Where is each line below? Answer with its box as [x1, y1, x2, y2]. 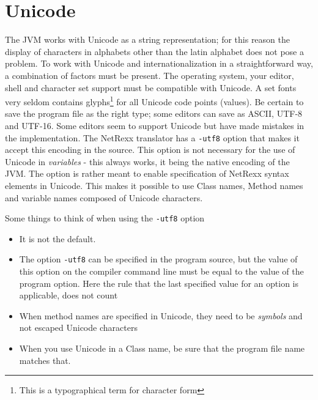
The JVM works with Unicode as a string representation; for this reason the [5, 33, 290, 46]
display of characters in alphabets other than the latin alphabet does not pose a [5, 45, 304, 57]
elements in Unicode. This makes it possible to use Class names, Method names [5, 179, 303, 191]
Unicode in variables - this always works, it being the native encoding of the [5, 155, 290, 168]
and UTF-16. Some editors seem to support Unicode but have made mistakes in [5, 119, 305, 131]
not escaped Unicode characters [19, 321, 138, 334]
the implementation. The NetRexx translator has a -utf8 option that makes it [5, 131, 300, 144]
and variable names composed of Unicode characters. [5, 191, 203, 204]
